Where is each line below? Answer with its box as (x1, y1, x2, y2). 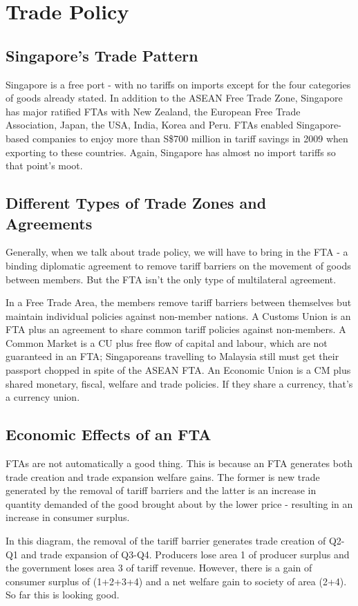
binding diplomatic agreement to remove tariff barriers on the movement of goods (6, 258, 351, 272)
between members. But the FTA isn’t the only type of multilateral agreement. (6, 272, 337, 286)
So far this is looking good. (6, 587, 120, 602)
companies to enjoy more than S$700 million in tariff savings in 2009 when (32, 131, 348, 145)
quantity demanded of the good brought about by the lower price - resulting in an (6, 496, 353, 511)
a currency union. (6, 390, 80, 404)
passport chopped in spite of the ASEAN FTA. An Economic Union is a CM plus (6, 363, 351, 377)
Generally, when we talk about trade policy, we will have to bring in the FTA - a (6, 245, 348, 259)
